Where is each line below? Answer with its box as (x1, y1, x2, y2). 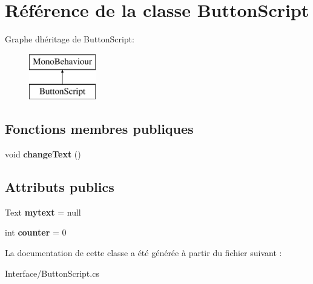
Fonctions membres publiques (5, 119, 194, 138)
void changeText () (5, 148, 81, 160)
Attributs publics (5, 177, 114, 196)
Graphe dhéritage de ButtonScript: (5, 33, 134, 45)
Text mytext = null (5, 205, 81, 218)
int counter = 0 (5, 226, 67, 239)
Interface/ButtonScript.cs (5, 266, 99, 279)
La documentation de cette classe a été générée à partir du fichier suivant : (5, 246, 282, 259)
